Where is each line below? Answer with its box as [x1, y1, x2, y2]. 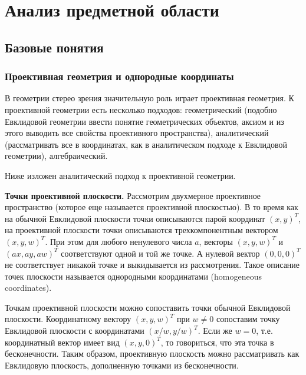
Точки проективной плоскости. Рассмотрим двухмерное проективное [5, 189, 261, 201]
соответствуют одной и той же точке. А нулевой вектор [61, 247, 260, 259]
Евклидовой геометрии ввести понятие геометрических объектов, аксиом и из [5, 115, 284, 127]
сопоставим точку [216, 313, 280, 325]
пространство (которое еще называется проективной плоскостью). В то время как [5, 201, 298, 213]
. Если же [198, 324, 232, 337]
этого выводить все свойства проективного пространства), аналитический [5, 127, 269, 139]
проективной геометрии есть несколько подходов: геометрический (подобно [5, 103, 277, 115]
